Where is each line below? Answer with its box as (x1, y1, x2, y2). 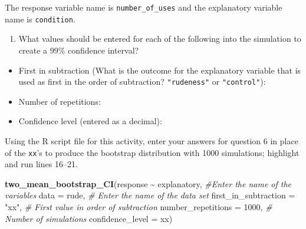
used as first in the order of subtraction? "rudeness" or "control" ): (18, 75, 266, 88)
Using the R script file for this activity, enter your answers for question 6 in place (5, 134, 298, 147)
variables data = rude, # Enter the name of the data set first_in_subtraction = (5, 189, 295, 201)
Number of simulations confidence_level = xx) (5, 212, 173, 224)
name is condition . (5, 12, 75, 25)
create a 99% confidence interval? (18, 44, 139, 56)
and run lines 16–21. (5, 158, 78, 170)
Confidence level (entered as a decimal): (18, 115, 162, 127)
